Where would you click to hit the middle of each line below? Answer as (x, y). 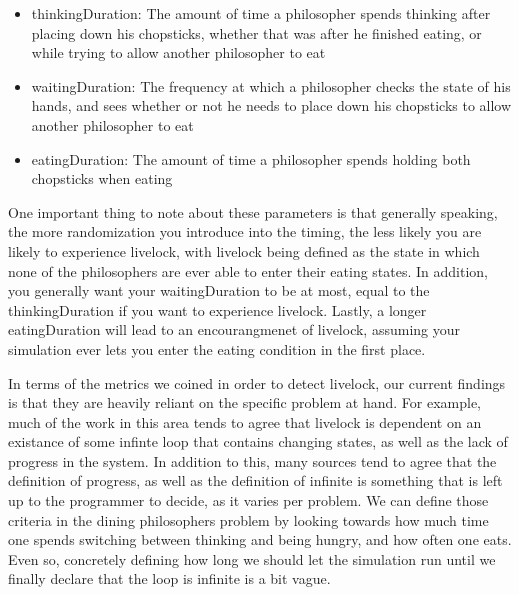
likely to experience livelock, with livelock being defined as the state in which (244, 250)
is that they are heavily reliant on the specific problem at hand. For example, (245, 402)
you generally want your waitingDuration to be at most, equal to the (219, 290)
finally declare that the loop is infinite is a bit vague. (169, 578)
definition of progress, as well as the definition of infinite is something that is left (255, 480)
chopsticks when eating (102, 178)
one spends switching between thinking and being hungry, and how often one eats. (260, 539)
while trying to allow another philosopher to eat (178, 52)
